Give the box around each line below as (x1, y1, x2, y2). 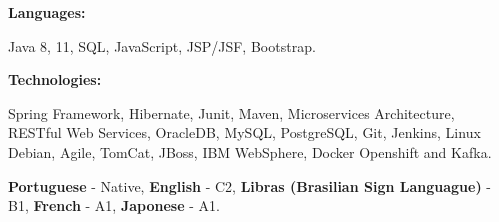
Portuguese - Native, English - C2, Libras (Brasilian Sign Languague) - (8, 175, 492, 196)
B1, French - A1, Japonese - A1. (8, 195, 220, 216)
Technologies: (8, 69, 102, 90)
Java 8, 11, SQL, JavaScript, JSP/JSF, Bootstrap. (8, 35, 316, 56)
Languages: (8, 2, 86, 22)
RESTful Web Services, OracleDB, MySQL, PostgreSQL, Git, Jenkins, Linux (8, 122, 481, 143)
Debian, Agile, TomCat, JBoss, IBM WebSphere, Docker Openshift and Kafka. (8, 141, 492, 162)
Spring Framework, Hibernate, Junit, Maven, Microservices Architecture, (8, 102, 455, 123)
